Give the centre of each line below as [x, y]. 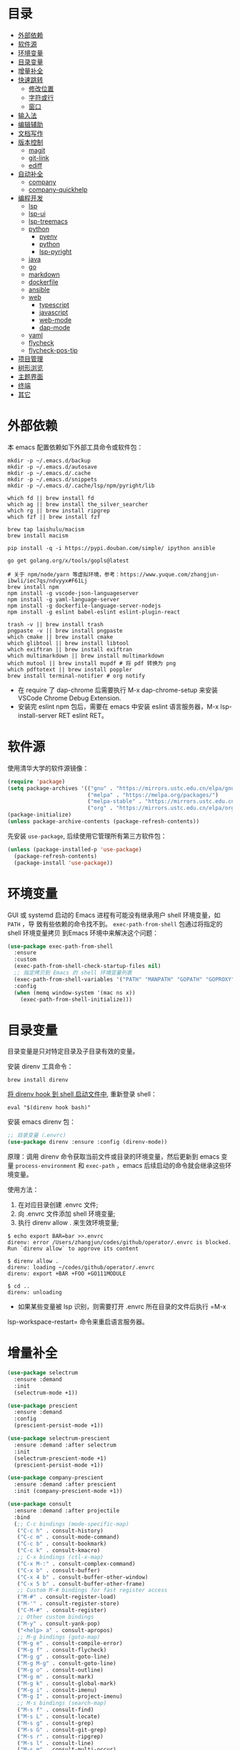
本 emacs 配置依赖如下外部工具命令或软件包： [75, 447]
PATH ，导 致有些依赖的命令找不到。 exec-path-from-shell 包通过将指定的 [115, 924]
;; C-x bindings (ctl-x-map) [60, 1557]
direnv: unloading [35, 1293]
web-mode [55, 320]
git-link [39, 158]
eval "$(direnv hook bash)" [49, 1108]
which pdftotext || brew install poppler [70, 669]
